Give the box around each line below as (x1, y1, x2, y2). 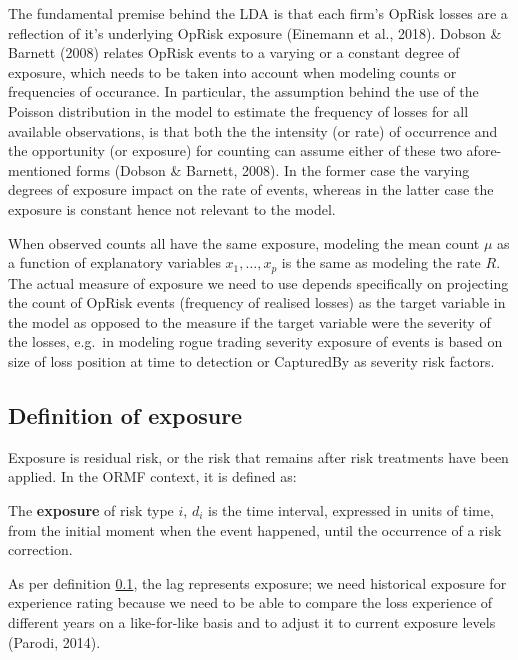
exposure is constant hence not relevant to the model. (8, 198, 336, 219)
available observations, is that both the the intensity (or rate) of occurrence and (8, 120, 498, 141)
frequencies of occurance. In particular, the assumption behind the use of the (8, 81, 479, 102)
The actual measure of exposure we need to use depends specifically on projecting (8, 272, 509, 293)
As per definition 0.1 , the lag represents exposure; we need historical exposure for (8, 572, 507, 593)
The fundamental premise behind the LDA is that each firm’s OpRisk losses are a (8, 3, 508, 23)
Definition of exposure (8, 399, 243, 430)
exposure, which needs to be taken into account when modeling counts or (8, 61, 457, 82)
